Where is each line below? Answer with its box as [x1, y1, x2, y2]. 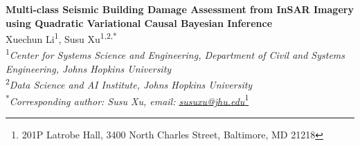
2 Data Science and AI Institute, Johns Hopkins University [6, 75, 253, 91]
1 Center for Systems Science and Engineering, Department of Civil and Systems [6, 46, 345, 62]
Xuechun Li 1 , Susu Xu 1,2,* [6, 30, 117, 46]
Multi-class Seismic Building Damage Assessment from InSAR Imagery [6, 2, 354, 16]
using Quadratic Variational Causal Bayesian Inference [6, 15, 273, 30]
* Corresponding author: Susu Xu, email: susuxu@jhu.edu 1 [6, 91, 249, 108]
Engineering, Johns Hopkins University [6, 61, 172, 75]
